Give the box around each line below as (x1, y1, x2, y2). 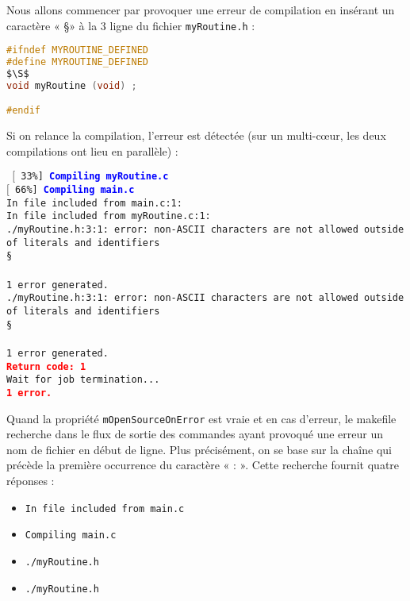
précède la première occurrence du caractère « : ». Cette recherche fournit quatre (6, 457, 400, 473)
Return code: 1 (6, 360, 86, 372)
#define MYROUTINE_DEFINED (6, 56, 148, 68)
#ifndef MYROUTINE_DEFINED (6, 44, 148, 56)
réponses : (6, 472, 55, 488)
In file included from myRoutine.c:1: (6, 210, 211, 222)
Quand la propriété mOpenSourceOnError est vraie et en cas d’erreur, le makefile (6, 410, 397, 426)
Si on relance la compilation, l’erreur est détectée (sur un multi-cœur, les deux (6, 127, 386, 144)
